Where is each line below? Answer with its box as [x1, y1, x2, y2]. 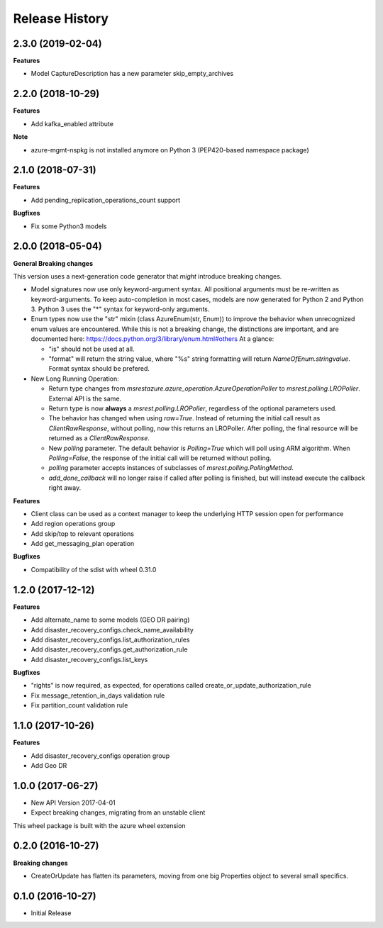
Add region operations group [30, 520, 116, 528]
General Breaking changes [13, 259, 94, 267]
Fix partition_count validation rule [30, 701, 128, 710]
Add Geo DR [30, 761, 67, 769]
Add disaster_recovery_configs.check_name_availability [30, 625, 194, 634]
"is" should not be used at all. [48, 345, 135, 353]
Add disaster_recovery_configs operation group [30, 751, 170, 760]
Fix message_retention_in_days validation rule [30, 691, 165, 700]
